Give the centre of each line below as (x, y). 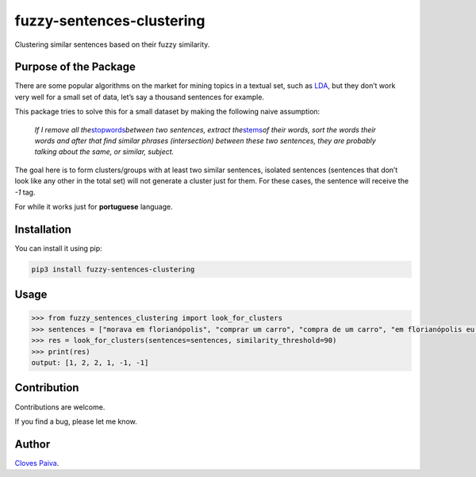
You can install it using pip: (58, 248)
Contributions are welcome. (60, 407)
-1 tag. (25, 192)
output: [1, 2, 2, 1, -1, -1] (90, 363)
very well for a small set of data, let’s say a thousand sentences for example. (140, 97)
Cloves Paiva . (37, 463)
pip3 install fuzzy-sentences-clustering (113, 269)
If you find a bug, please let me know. (76, 421)
